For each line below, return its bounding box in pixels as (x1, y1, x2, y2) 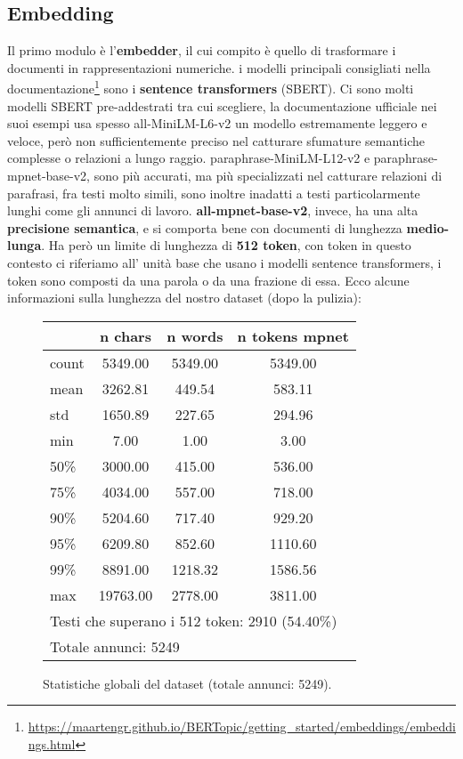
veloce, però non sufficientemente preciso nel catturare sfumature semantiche (7, 131, 426, 149)
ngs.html (28, 734, 76, 753)
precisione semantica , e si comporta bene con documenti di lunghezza (7, 218, 402, 237)
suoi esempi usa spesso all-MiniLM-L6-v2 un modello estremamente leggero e (7, 114, 427, 133)
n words (167, 325, 223, 346)
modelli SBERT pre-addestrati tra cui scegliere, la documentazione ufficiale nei (7, 96, 437, 115)
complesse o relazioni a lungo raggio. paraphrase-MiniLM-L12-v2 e (7, 149, 370, 167)
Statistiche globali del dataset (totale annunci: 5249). (43, 674, 332, 692)
